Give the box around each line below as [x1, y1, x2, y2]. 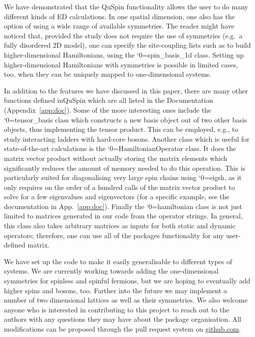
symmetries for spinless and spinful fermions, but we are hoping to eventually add [4, 276, 251, 286]
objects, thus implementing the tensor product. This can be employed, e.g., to [4, 124, 238, 134]
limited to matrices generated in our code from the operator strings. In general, [4, 211, 243, 221]
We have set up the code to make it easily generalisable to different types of [4, 256, 232, 266]
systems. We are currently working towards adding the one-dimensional [4, 266, 219, 276]
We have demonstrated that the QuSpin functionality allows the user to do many [4, 1, 248, 11]
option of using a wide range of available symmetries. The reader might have [4, 21, 234, 31]
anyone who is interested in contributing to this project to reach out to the [4, 304, 229, 314]
